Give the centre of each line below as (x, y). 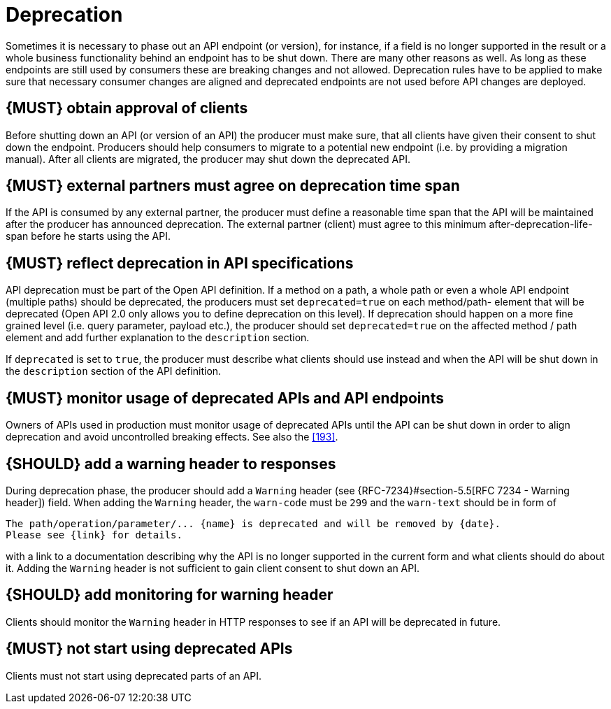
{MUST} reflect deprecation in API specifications (180, 263)
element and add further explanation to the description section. (158, 338)
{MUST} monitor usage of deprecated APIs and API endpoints (225, 398)
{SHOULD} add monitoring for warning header (170, 595)
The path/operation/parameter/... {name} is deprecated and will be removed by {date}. (253, 523)
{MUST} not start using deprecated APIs (149, 649)
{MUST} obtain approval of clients (127, 108)
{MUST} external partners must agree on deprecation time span (233, 186)
